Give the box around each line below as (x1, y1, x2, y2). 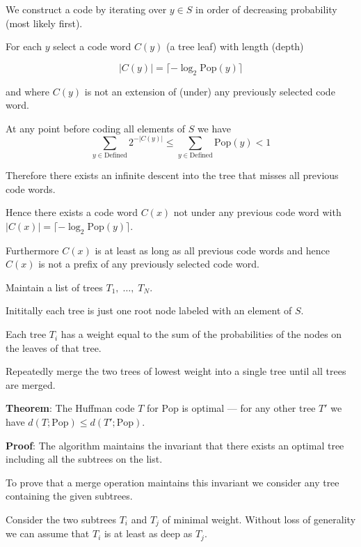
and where (6, 84, 50, 98)
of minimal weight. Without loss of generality (162, 512, 356, 527)
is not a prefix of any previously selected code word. (38, 256, 259, 271)
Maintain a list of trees (6, 279, 103, 294)
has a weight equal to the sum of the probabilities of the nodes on (61, 327, 342, 341)
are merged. (6, 377, 56, 392)
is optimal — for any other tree (182, 401, 316, 415)
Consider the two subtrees (6, 512, 116, 527)
